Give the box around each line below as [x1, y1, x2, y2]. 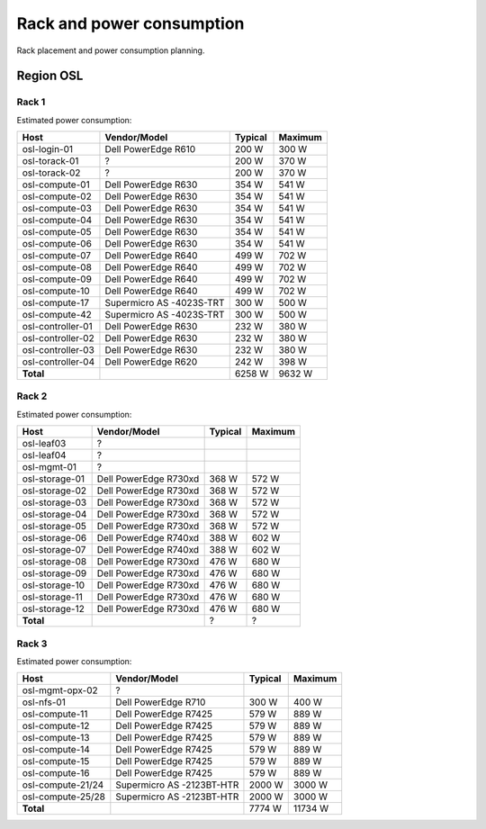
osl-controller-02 [22, 332, 94, 345]
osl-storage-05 [22, 520, 87, 533]
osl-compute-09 [22, 273, 92, 285]
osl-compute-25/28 [22, 790, 105, 803]
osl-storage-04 [22, 509, 87, 521]
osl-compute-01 [22, 178, 90, 191]
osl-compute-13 [22, 732, 90, 744]
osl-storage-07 [22, 544, 86, 556]
